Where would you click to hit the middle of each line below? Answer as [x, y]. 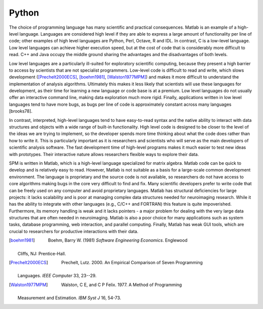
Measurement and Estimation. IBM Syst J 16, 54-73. [69, 298]
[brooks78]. [21, 111]
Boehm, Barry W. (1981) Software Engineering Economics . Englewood [118, 240]
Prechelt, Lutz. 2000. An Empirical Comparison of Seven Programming [132, 263]
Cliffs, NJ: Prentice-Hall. [42, 253]
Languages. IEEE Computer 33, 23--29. [57, 276]
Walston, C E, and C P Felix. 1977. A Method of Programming [122, 285]
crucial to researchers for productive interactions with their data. [74, 231]
